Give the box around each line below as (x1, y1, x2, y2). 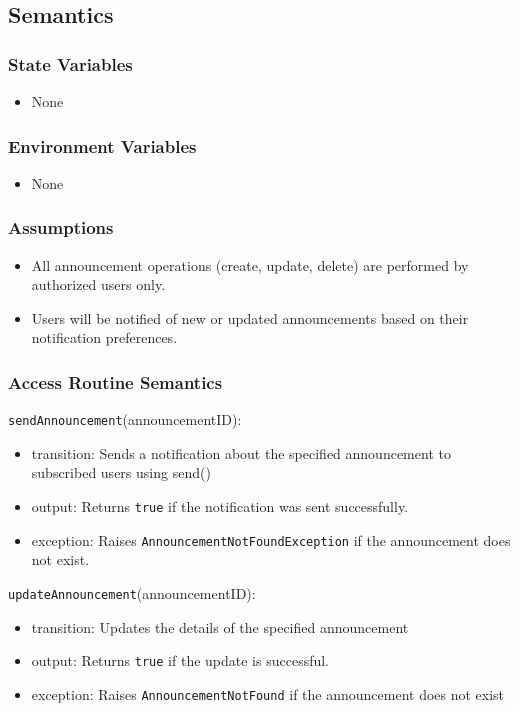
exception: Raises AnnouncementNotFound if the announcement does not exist (31, 683, 505, 704)
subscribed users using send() (31, 462, 211, 483)
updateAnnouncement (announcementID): (8, 582, 256, 603)
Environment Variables (8, 133, 197, 158)
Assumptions (8, 215, 114, 240)
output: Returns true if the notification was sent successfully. (31, 496, 409, 517)
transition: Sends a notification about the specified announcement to (31, 442, 451, 463)
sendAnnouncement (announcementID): (8, 409, 242, 430)
